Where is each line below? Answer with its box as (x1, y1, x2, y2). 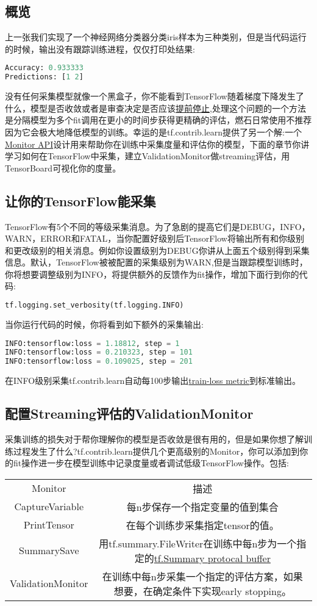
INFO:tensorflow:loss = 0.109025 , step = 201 (5, 357, 193, 366)
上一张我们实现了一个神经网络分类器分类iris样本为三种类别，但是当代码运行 (5, 31, 307, 43)
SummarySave (18, 543, 79, 558)
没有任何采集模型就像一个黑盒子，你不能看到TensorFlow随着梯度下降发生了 (5, 90, 304, 103)
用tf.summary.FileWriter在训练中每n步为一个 (99, 536, 297, 550)
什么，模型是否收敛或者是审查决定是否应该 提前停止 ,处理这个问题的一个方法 (5, 101, 306, 114)
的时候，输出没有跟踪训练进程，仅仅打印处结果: (5, 42, 195, 55)
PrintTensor (23, 518, 74, 532)
